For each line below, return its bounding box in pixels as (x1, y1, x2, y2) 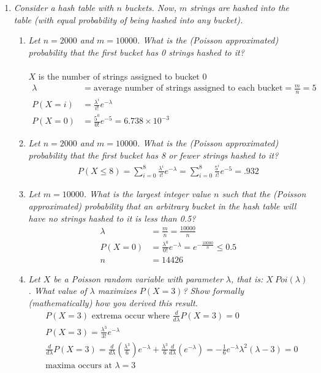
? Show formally (183, 284, 244, 297)
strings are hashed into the (190, 1, 290, 13)
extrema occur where (91, 311, 170, 320)
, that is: (230, 272, 263, 285)
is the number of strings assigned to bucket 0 (38, 69, 207, 82)
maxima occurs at (45, 361, 112, 370)
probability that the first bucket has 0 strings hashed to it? (28, 45, 244, 58)
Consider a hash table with (13, 1, 114, 13)
